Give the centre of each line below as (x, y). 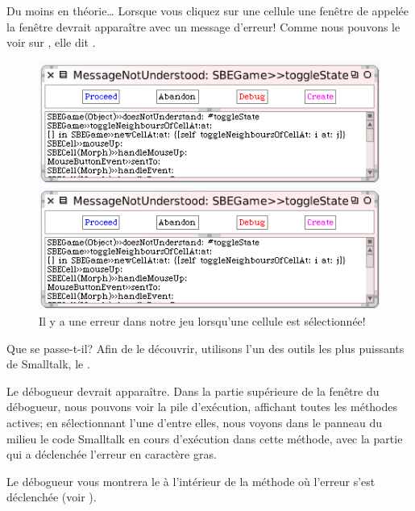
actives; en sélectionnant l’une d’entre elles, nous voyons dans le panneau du (194, 423)
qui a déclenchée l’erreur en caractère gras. (112, 454)
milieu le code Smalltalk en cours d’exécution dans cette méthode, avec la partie (205, 438)
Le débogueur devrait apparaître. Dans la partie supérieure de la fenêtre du (193, 391)
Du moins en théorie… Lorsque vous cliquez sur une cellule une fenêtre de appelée (208, 10)
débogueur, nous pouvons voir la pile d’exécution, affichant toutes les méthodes (202, 407)
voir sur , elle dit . (51, 42)
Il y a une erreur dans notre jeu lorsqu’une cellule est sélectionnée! (202, 321)
